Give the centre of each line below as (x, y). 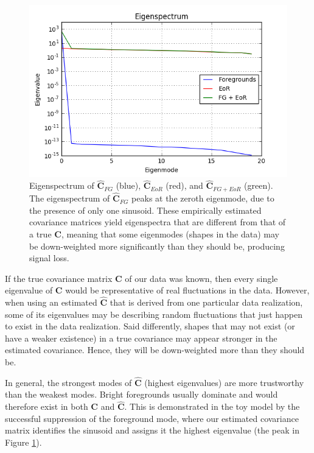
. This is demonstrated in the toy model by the (212, 406)
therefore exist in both (47, 406)
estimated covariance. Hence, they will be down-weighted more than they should (155, 350)
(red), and (184, 185)
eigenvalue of (29, 290)
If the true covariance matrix (59, 278)
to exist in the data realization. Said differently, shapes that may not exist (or (150, 326)
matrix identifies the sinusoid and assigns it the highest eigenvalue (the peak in (152, 430)
